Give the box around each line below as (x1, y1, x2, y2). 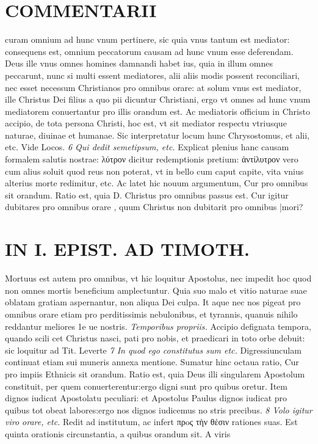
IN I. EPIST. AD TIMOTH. (5, 236, 250, 261)
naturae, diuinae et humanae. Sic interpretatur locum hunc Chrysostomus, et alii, (5, 128, 310, 141)
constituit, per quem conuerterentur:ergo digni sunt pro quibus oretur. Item (5, 379, 287, 392)
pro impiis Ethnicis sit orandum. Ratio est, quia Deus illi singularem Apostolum (5, 367, 305, 380)
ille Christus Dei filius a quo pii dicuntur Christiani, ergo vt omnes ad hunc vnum (5, 93, 311, 106)
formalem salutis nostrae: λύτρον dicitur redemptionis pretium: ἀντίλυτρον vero (5, 153, 298, 166)
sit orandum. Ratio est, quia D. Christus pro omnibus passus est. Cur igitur (5, 188, 289, 201)
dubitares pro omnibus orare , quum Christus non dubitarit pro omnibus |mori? (5, 200, 303, 213)
